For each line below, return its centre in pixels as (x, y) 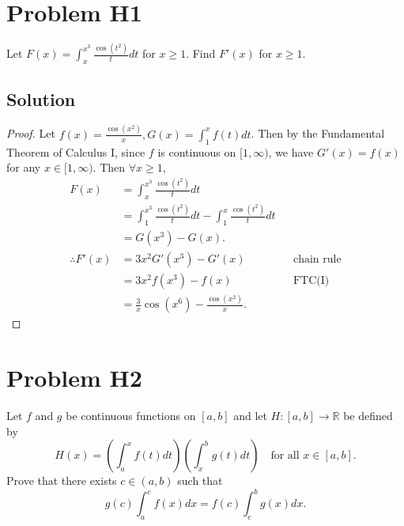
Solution (41, 98)
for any (24, 167)
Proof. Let (31, 133)
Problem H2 (74, 378)
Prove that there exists (62, 481)
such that (200, 481)
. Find (201, 53)
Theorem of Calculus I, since (76, 151)
